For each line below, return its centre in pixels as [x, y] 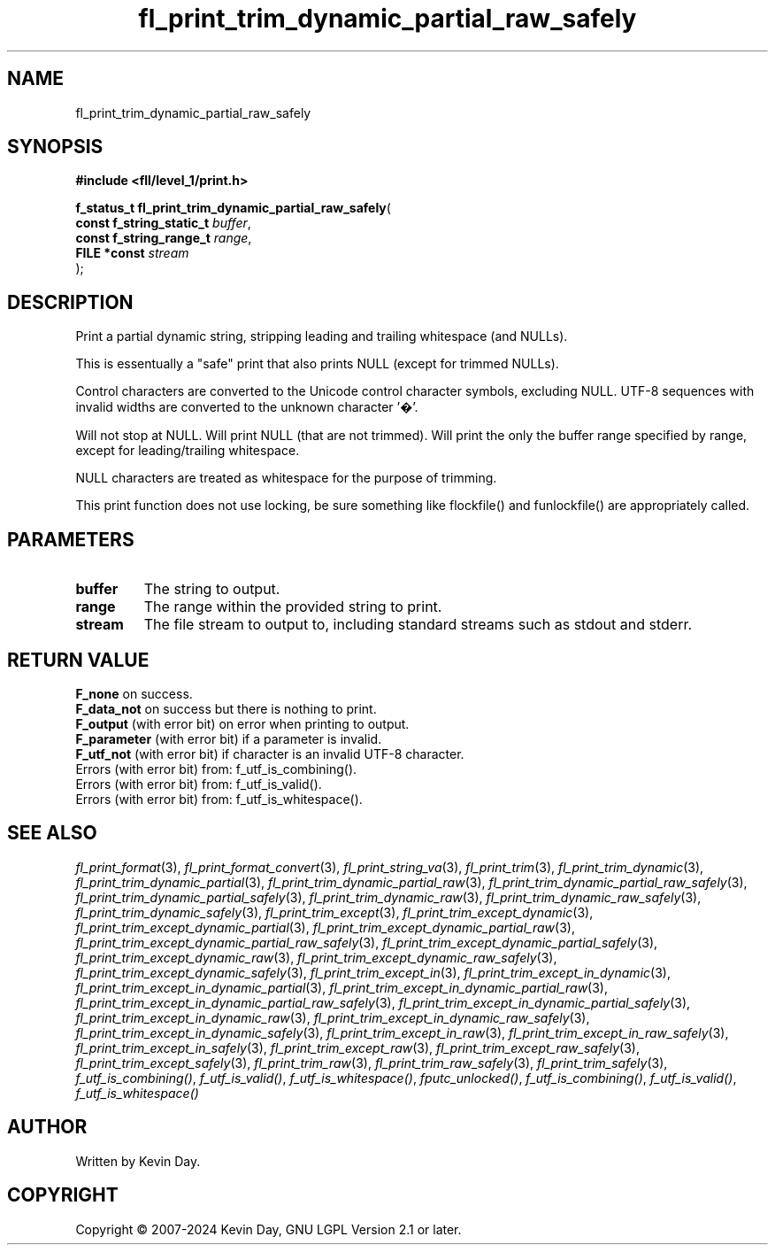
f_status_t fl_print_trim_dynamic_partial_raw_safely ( [233, 208]
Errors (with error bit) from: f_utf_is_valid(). [199, 784]
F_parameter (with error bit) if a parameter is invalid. [229, 738]
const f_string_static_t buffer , [163, 223]
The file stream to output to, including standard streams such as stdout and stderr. [418, 625]
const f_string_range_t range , [164, 238]
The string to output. [212, 589]
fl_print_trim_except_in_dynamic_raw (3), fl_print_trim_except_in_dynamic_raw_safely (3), [333, 1017]
